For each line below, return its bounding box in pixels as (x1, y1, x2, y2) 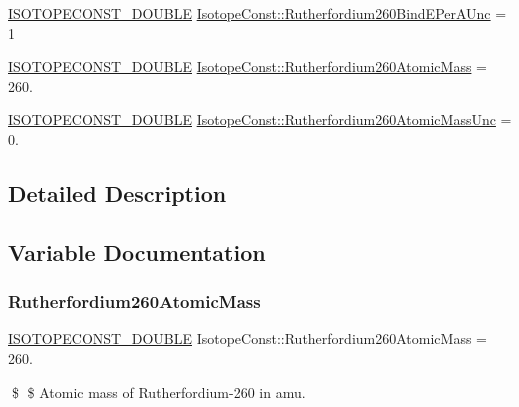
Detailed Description (8, 177, 227, 208)
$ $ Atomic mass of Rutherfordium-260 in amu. (11, 381, 306, 402)
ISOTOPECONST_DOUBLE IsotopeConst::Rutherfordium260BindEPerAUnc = (8, 3, 507, 23)
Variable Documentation (8, 236, 266, 267)
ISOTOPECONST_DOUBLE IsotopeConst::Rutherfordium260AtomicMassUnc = (8, 109, 512, 130)
